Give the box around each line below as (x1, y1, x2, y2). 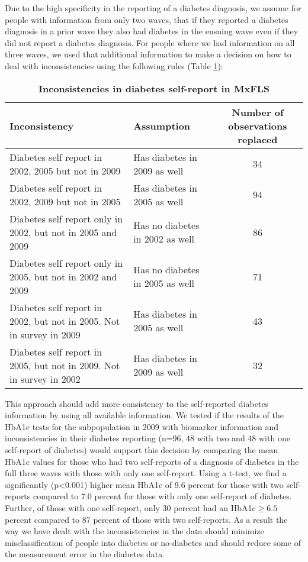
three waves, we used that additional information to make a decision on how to (5, 48, 291, 60)
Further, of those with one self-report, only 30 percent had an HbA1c (5, 501, 256, 513)
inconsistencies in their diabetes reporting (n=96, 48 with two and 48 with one (5, 432, 290, 444)
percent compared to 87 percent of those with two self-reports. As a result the (5, 513, 288, 525)
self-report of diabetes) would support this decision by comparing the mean (5, 443, 278, 456)
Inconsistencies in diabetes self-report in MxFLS (38, 81, 270, 95)
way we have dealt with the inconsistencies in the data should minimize (5, 525, 264, 537)
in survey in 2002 (9, 372, 81, 386)
